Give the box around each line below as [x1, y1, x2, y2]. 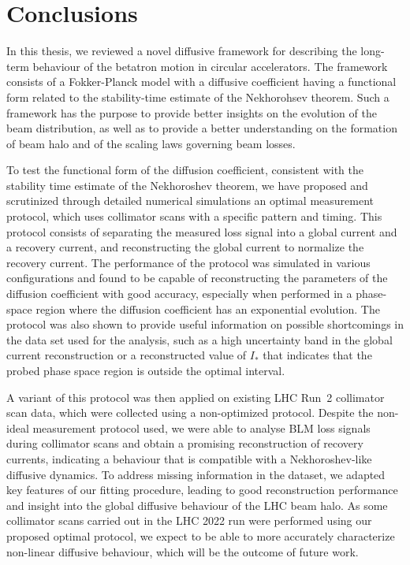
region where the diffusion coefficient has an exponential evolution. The [35, 300, 380, 317]
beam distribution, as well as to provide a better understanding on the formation [6, 120, 397, 136]
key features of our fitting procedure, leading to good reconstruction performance [6, 481, 398, 498]
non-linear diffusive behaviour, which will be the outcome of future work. [6, 543, 359, 559]
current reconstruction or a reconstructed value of [6, 347, 247, 363]
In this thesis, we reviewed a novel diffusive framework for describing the [6, 43, 357, 59]
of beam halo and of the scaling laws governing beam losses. [6, 135, 296, 151]
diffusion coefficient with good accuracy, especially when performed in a [6, 285, 352, 302]
